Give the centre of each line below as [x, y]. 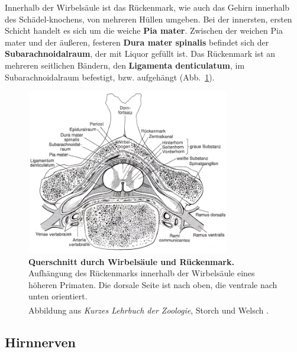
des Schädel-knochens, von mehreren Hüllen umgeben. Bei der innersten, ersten [148, 19]
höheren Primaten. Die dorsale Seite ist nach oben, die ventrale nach [153, 284]
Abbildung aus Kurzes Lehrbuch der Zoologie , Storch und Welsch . [148, 310]
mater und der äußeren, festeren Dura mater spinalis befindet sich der [137, 42]
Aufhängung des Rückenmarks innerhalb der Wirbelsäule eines [142, 273]
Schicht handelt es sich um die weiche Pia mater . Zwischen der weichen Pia [144, 30]
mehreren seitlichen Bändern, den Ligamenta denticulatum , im [125, 65]
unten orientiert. [58, 296]
